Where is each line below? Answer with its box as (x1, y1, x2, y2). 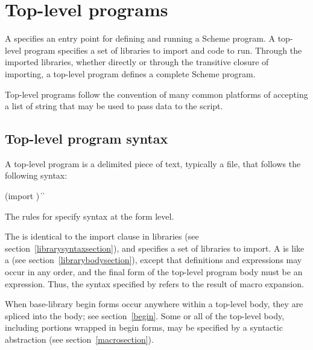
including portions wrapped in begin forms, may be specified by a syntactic (5, 321, 283, 334)
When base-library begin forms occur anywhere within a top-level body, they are (5, 297, 303, 310)
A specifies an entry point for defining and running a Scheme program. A (5, 32, 275, 45)
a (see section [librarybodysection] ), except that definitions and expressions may (5, 253, 302, 266)
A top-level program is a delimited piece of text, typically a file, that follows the (5, 157, 301, 170)
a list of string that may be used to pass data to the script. (5, 100, 223, 112)
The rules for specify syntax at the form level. (5, 209, 174, 222)
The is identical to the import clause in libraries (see (5, 230, 199, 243)
